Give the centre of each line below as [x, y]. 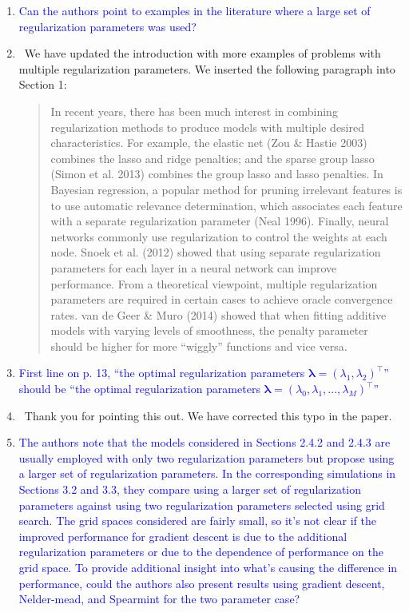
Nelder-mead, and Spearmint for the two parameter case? [159, 599]
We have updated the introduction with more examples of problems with [203, 53]
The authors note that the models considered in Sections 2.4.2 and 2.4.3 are [204, 442]
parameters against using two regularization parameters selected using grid [202, 505]
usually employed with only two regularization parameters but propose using [206, 457]
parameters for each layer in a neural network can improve [194, 267]
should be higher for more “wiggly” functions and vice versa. [199, 346]
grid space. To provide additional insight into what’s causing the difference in [208, 567]
